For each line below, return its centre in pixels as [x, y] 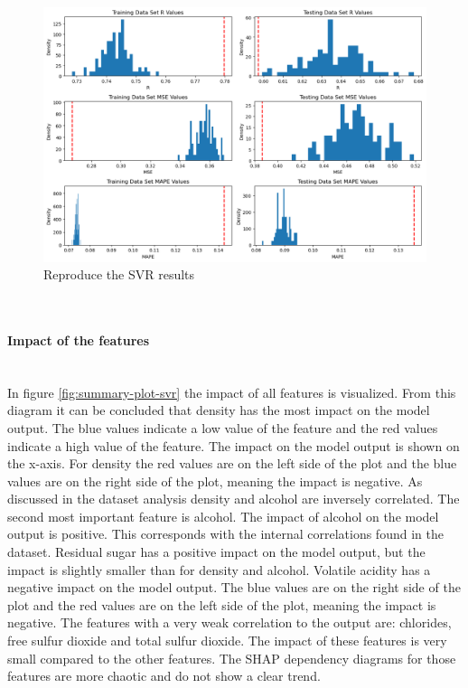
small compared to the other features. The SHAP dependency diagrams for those [232, 658]
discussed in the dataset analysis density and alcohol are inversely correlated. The [234, 499]
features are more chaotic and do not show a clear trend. [164, 676]
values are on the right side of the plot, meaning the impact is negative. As [215, 481]
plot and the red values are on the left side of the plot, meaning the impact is [222, 604]
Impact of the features [79, 339]
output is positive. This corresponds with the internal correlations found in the [225, 534]
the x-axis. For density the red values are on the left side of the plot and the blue [232, 463]
